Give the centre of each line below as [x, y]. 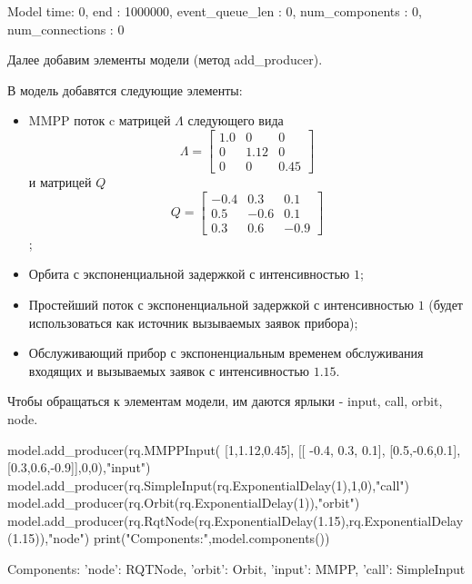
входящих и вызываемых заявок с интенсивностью [169, 370]
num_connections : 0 [66, 29]
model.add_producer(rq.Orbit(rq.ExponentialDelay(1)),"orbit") [184, 503]
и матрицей [60, 182]
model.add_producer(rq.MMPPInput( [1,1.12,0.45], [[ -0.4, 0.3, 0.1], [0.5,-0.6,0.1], [234, 449]
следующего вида [236, 120]
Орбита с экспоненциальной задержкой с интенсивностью [189, 274]
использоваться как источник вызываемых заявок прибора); [193, 322]
